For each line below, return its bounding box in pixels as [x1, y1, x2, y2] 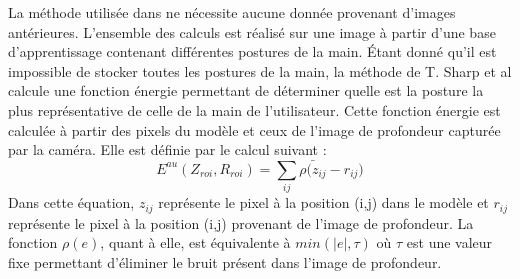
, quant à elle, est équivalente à [100, 232, 291, 253]
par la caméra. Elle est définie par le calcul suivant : [8, 139, 327, 160]
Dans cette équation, [8, 192, 135, 213]
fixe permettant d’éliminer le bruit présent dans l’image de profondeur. [8, 251, 442, 272]
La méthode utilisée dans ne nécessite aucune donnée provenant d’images [8, 2, 456, 22]
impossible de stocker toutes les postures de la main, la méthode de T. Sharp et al [8, 60, 512, 81]
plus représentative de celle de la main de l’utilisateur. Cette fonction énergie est [8, 99, 501, 120]
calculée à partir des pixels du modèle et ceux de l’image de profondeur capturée [8, 119, 501, 140]
